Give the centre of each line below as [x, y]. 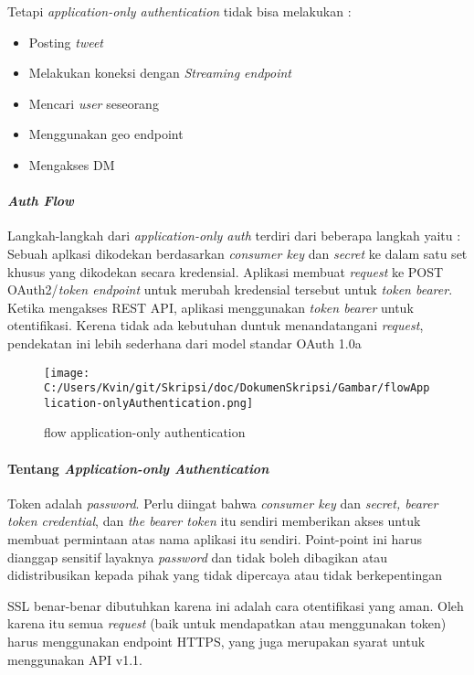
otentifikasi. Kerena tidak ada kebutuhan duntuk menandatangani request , [216, 325]
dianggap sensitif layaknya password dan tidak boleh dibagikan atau [198, 557]
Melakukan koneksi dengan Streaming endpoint [160, 73]
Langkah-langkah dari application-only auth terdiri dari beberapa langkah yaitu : [234, 236]
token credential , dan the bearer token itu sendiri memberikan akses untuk [214, 521]
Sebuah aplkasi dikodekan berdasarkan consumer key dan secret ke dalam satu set [237, 253]
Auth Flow [41, 201]
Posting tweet [66, 42]
